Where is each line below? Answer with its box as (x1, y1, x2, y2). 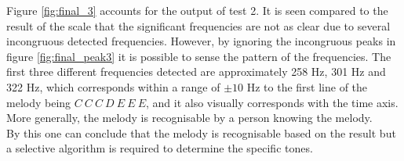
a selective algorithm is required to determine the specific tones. (6, 140, 313, 156)
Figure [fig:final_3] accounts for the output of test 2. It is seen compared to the (6, 2, 388, 18)
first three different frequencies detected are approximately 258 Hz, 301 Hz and (6, 63, 386, 80)
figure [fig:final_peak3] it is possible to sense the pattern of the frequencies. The (6, 48, 391, 64)
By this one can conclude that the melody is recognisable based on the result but (6, 124, 396, 141)
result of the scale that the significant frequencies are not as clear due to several (6, 17, 391, 34)
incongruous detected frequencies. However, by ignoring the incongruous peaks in (6, 33, 396, 49)
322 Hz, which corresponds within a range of (6, 78, 220, 95)
